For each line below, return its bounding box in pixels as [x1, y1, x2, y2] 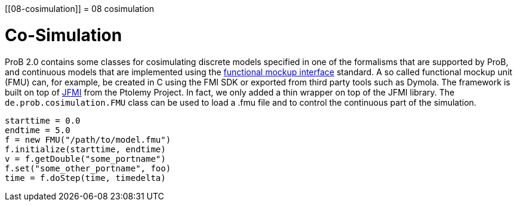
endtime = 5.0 [5, 125, 70, 135]
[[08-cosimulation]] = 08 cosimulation [5, 4, 155, 14]
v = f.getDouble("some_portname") [5, 153, 166, 164]
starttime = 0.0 [5, 115, 81, 125]
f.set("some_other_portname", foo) [5, 163, 171, 173]
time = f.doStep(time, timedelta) [5, 173, 166, 183]
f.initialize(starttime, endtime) [5, 144, 166, 154]
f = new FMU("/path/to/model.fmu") [5, 134, 171, 144]
